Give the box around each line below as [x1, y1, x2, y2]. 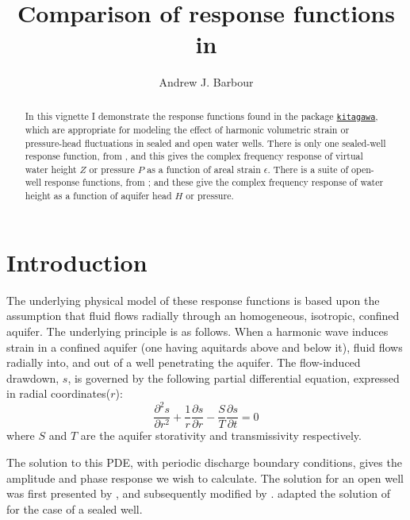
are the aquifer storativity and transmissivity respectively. [80, 427, 362, 444]
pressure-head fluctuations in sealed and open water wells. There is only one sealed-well [25, 136, 386, 149]
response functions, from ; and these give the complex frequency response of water [44, 175, 384, 189]
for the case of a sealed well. [6, 500, 143, 517]
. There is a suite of [267, 162, 349, 175]
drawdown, [6, 369, 59, 386]
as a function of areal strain [147, 162, 261, 175]
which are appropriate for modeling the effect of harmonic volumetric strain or [25, 122, 350, 136]
